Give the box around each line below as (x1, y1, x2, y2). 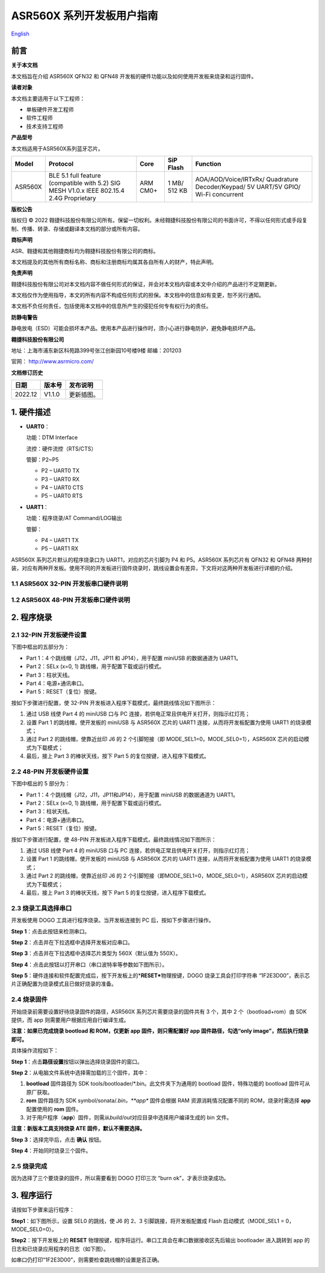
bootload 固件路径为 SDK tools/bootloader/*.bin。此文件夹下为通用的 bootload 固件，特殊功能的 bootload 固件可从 (26, 1080, 311, 1087)
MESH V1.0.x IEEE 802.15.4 (48, 186, 125, 195)
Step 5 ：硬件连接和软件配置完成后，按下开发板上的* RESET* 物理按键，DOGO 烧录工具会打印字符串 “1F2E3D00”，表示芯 (11, 972, 310, 979)
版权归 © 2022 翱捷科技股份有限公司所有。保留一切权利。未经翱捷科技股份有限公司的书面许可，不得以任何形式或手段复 (11, 217, 308, 224)
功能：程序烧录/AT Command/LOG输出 (26, 515, 123, 522)
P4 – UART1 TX (41, 537, 79, 544)
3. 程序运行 (11, 1190, 52, 1201)
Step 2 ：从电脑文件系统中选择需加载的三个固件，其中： (11, 1069, 149, 1076)
